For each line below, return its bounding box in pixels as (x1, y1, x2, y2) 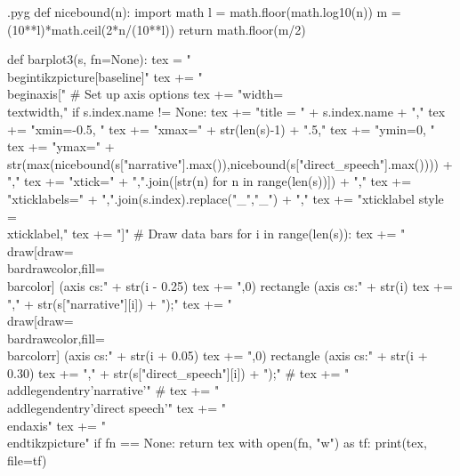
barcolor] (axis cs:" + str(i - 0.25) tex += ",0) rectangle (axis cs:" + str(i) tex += (7, 276, 453, 294)
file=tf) (7, 450, 47, 469)
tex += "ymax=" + (7, 137, 115, 156)
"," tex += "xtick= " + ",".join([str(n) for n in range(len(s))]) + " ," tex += (7, 172, 412, 190)
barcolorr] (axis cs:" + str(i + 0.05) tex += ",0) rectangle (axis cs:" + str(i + (7, 346, 428, 365)
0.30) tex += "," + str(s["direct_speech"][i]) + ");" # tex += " (7, 363, 350, 382)
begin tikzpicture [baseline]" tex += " (7, 67, 203, 85)
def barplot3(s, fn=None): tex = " (7, 50, 191, 69)
